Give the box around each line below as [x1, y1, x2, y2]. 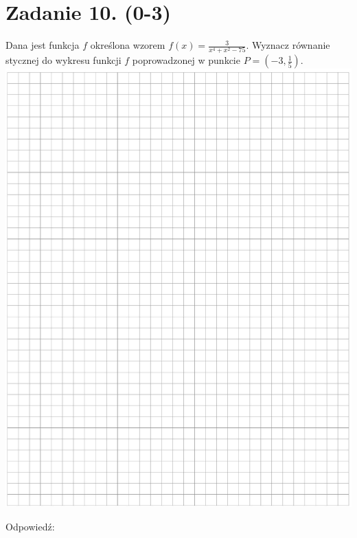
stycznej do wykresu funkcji [5, 53, 122, 67]
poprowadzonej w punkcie [132, 53, 240, 67]
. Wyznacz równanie [246, 38, 330, 52]
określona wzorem [90, 38, 165, 52]
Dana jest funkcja [5, 38, 80, 52]
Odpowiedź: [5, 519, 55, 533]
